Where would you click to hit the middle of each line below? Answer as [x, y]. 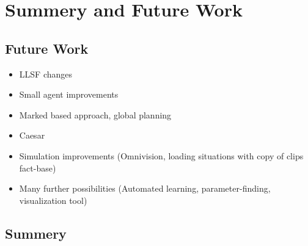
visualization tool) [53, 200]
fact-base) [38, 168]
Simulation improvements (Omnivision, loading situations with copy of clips [161, 155]
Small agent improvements [69, 94]
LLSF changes [46, 74]
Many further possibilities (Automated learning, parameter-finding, [145, 188]
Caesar [32, 135]
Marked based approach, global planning [95, 114]
